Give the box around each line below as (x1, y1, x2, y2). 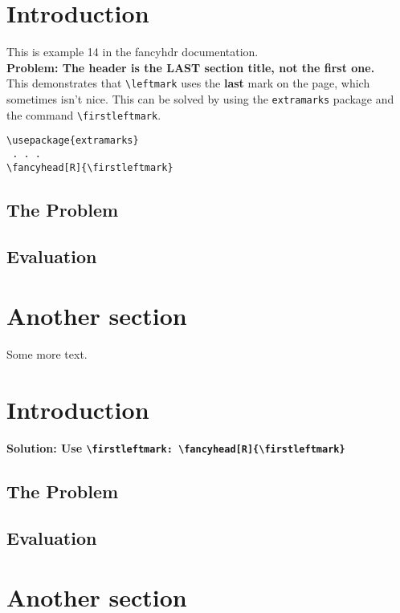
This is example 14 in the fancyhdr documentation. (6, 43, 259, 60)
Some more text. (6, 345, 88, 362)
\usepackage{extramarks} (6, 135, 139, 147)
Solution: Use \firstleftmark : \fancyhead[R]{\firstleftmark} (6, 439, 345, 456)
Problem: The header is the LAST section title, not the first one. (6, 59, 375, 75)
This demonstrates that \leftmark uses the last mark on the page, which (6, 75, 370, 91)
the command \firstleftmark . (6, 106, 161, 123)
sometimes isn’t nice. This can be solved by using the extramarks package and (6, 90, 394, 107)
